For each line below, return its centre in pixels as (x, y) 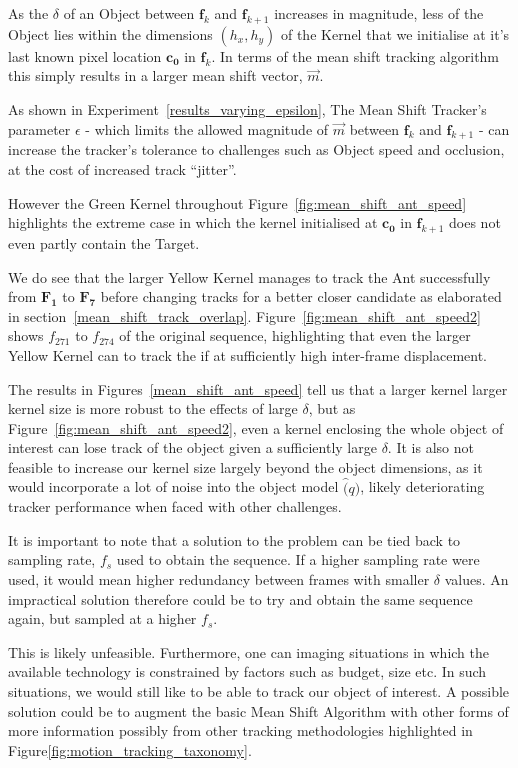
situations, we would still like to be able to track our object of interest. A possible (259, 691)
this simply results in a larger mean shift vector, (155, 75)
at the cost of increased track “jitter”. (122, 168)
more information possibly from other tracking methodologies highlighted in (240, 730)
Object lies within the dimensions (110, 33)
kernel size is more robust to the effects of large (153, 408)
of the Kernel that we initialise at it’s (395, 33)
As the (28, 13)
